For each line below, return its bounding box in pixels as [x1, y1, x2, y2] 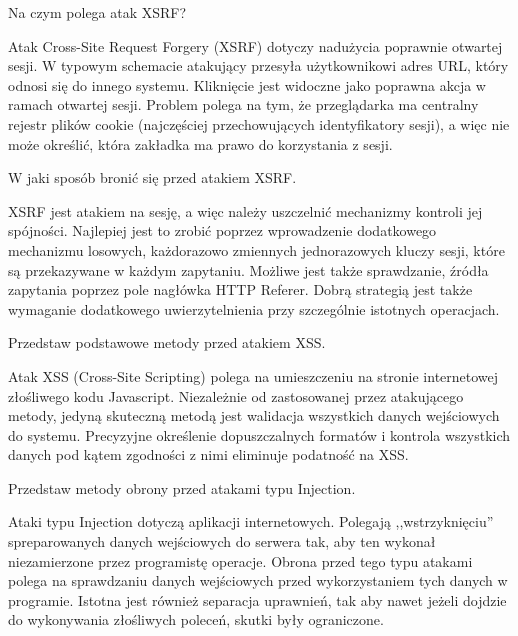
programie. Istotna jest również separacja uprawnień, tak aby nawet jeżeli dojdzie [8, 589, 507, 610]
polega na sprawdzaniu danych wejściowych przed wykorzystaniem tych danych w [8, 570, 508, 591]
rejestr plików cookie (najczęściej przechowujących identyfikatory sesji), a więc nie [8, 113, 510, 134]
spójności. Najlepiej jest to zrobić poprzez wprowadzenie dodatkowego [8, 220, 437, 241]
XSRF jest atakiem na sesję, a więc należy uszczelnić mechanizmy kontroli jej [8, 200, 483, 221]
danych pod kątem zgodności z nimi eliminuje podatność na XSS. [8, 444, 409, 465]
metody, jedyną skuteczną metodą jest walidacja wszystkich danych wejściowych [8, 405, 500, 426]
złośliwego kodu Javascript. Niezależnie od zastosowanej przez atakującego [8, 385, 464, 406]
